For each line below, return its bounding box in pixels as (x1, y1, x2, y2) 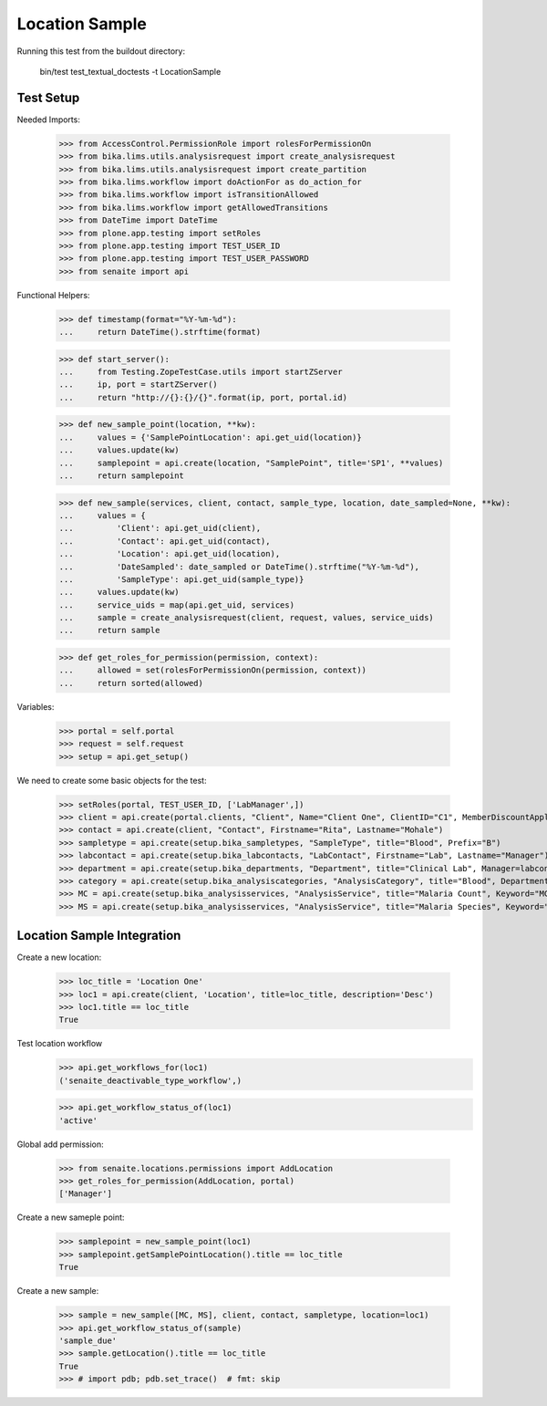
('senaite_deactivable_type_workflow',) (58, 1075, 242, 1086)
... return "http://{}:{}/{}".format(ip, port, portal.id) (58, 392, 348, 402)
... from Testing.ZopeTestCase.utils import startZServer (58, 367, 343, 378)
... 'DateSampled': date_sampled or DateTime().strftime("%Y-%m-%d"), (58, 561, 419, 572)
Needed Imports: (16, 114, 81, 125)
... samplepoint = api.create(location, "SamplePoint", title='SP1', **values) (58, 457, 444, 468)
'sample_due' (58, 1335, 118, 1346)
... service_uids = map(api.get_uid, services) (58, 599, 295, 610)
